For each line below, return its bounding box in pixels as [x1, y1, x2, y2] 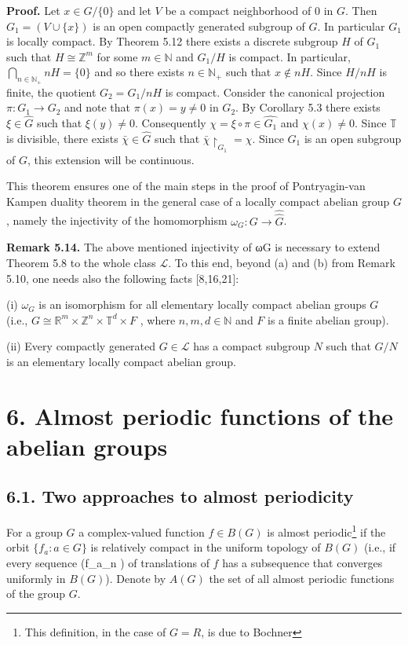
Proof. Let [6, 2, 60, 18]
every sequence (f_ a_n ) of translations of [6, 555, 209, 571]
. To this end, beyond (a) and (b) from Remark [168, 254, 395, 270]
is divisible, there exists [6, 130, 118, 146]
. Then [345, 2, 377, 18]
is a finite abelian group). [268, 311, 389, 328]
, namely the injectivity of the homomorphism [6, 212, 228, 229]
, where [140, 311, 176, 328]
